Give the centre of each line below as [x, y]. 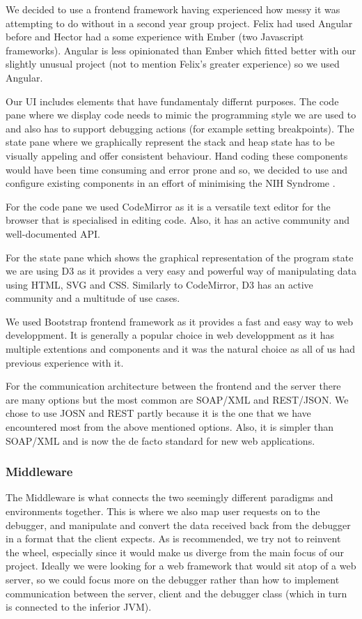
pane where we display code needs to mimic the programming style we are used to [181, 115]
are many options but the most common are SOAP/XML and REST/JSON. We [177, 399]
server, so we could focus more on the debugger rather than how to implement [173, 579]
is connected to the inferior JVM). [79, 607]
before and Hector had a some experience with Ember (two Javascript [155, 37]
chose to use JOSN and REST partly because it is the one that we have [158, 413]
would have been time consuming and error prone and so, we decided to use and [177, 169]
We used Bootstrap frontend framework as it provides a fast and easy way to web [179, 321]
